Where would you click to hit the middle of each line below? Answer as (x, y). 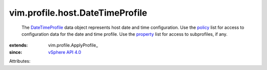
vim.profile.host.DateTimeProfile (78, 13)
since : (16, 52)
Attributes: (20, 61)
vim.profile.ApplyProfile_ (73, 45)
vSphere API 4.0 (65, 52)
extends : (19, 45)
